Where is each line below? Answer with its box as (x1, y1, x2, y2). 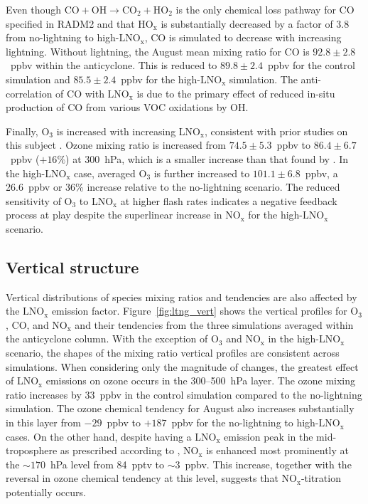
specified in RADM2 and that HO (6, 16, 153, 31)
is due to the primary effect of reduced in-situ (136, 85, 335, 100)
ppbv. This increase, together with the (185, 456, 352, 471)
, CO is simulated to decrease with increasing (144, 30, 342, 45)
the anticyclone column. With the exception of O (6, 331, 219, 346)
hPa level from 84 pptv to (50, 456, 165, 471)
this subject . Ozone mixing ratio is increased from (6, 137, 226, 152)
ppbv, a (305, 165, 338, 180)
